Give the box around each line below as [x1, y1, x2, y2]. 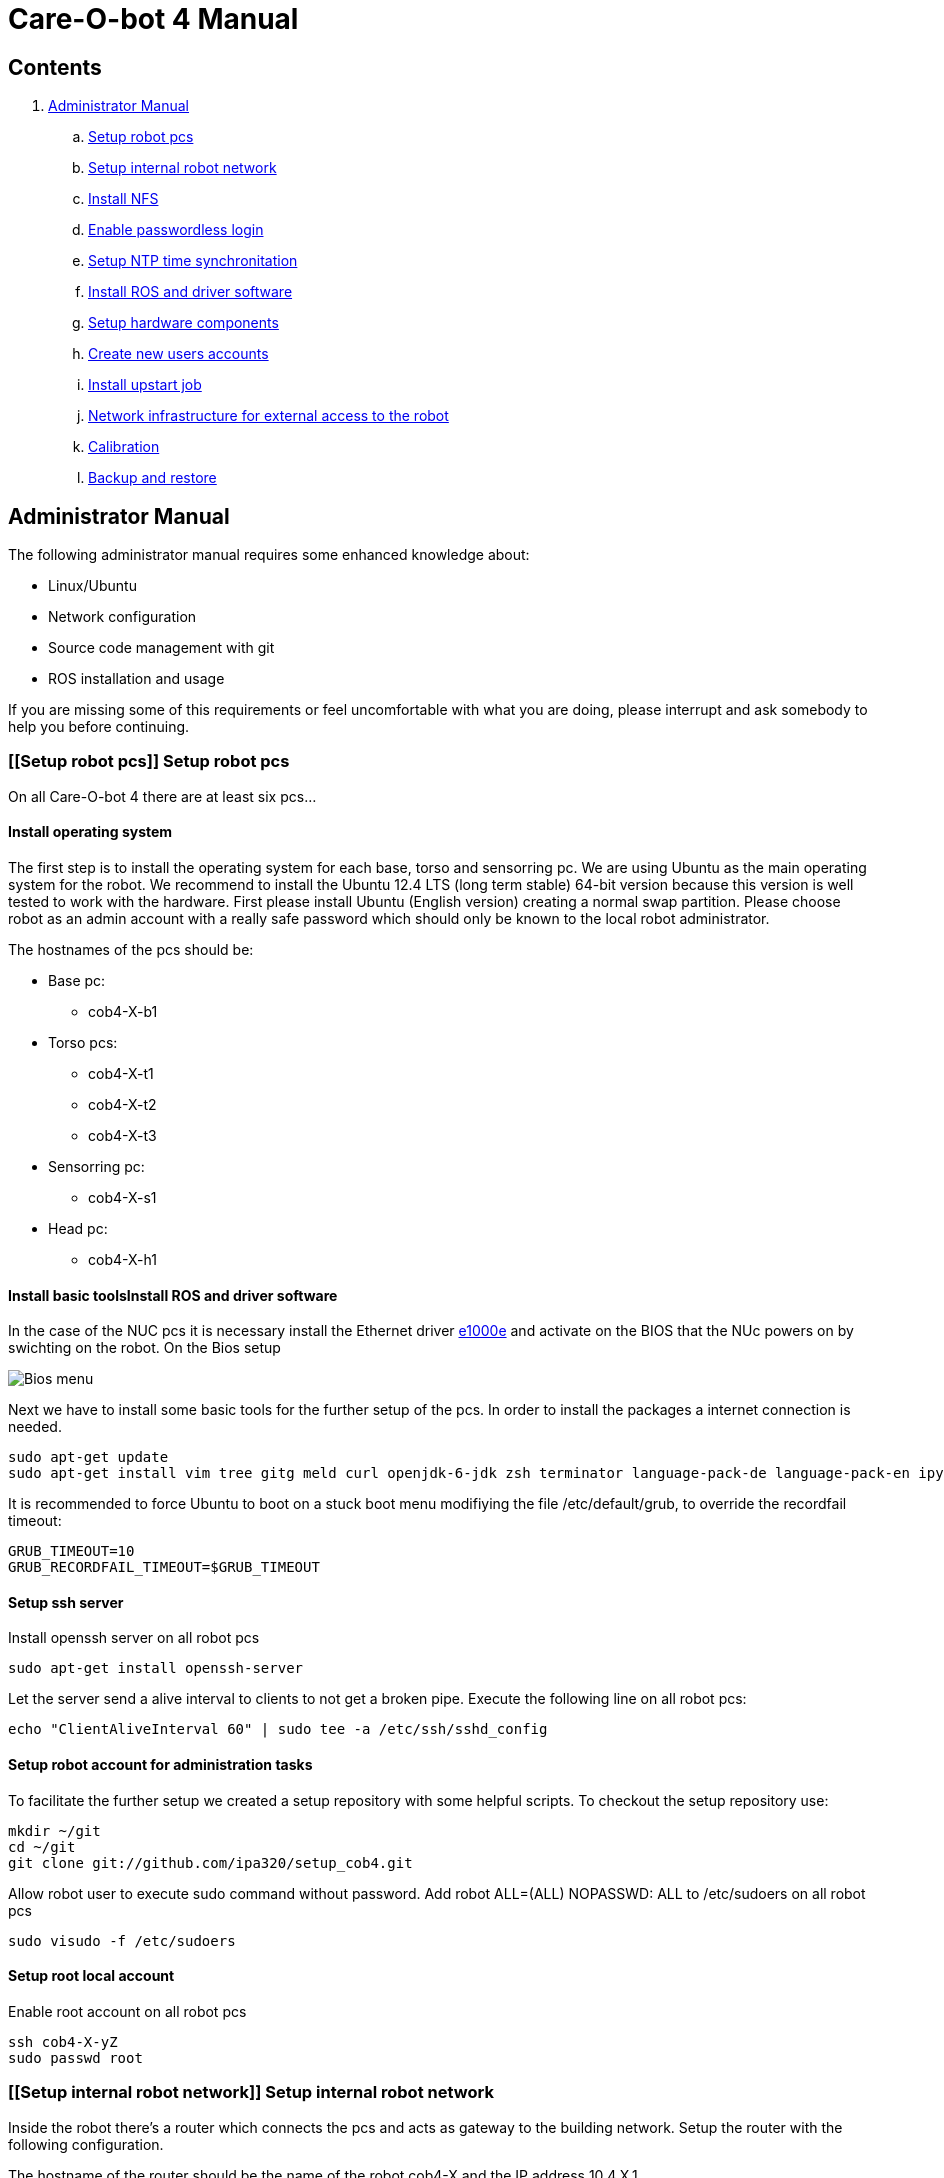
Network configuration [48, 608, 197, 626]
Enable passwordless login [88, 221, 264, 239]
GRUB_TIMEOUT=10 [8, 1543, 135, 1560]
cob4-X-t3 [88, 1126, 157, 1144]
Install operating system [8, 823, 173, 841]
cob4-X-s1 [88, 1188, 157, 1206]
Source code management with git [48, 639, 275, 657]
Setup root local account [8, 1967, 175, 1985]
